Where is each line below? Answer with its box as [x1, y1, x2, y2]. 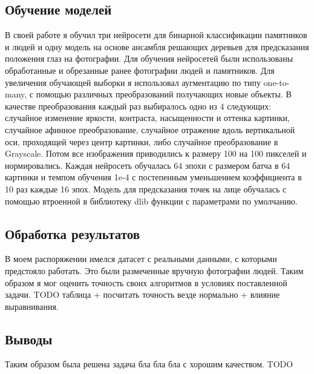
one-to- [263, 76, 290, 88]
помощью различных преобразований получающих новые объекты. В [36, 88, 292, 100]
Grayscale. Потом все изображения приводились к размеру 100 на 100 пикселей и [5, 147, 307, 160]
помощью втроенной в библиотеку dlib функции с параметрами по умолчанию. [5, 194, 298, 207]
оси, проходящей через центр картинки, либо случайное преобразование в [5, 135, 278, 148]
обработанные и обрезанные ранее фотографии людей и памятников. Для [5, 64, 275, 76]
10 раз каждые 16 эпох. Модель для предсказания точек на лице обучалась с [5, 182, 287, 195]
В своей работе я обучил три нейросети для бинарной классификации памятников [5, 28, 307, 41]
